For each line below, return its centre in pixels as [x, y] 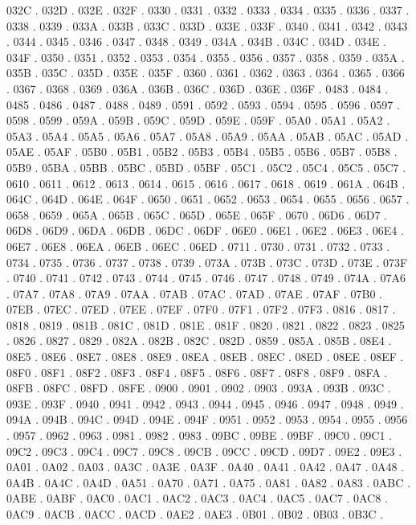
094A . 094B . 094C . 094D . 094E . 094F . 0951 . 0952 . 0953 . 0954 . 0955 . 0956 [207, 419]
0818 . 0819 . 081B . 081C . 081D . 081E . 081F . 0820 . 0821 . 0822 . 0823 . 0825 [206, 324]
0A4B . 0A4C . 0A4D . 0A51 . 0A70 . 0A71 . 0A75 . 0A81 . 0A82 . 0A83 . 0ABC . [208, 482]
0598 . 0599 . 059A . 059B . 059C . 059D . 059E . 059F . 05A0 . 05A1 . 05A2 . [198, 120]
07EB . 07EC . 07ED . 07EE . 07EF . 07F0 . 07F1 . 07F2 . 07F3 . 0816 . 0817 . [201, 309]
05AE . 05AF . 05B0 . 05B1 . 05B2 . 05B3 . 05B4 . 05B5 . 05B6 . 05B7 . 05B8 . [202, 152]
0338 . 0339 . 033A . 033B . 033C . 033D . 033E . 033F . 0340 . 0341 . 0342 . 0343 [207, 25]
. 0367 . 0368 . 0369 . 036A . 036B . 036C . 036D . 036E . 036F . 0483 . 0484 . [198, 88]
